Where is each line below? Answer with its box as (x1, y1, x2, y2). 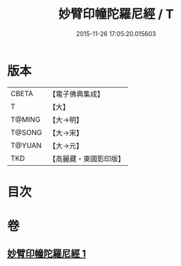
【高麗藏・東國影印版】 (48, 153, 126, 163)
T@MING (10, 115, 41, 124)
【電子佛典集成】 (48, 89, 105, 99)
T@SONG (10, 127, 43, 137)
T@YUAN (10, 140, 42, 150)
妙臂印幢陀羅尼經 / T (58, 6, 174, 22)
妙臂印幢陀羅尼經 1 (7, 248, 86, 260)
